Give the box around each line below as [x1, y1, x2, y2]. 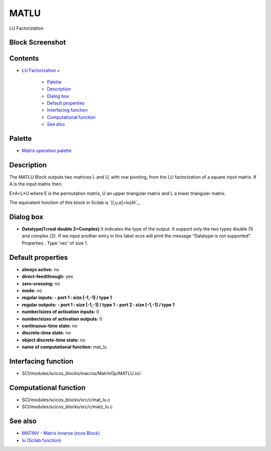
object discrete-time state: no [22, 337, 85, 343]
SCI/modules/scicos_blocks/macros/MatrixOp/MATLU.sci [22, 370, 141, 376]
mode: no [22, 287, 42, 293]
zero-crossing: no [22, 280, 60, 286]
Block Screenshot [9, 38, 66, 47]
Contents [9, 54, 39, 63]
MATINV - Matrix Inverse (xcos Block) [22, 430, 100, 436]
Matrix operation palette [22, 147, 72, 154]
